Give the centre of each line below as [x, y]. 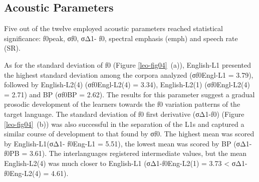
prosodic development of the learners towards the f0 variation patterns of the [122, 104]
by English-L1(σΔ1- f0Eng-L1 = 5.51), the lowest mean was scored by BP [118, 143]
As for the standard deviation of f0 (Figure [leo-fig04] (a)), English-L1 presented [128, 64]
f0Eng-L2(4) [23, 173]
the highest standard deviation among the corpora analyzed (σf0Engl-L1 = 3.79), [129, 74]
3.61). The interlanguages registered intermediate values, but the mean [138, 153]
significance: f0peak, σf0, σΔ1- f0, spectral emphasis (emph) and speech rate [121, 38]
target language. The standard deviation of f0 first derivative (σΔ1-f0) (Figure [124, 114]
